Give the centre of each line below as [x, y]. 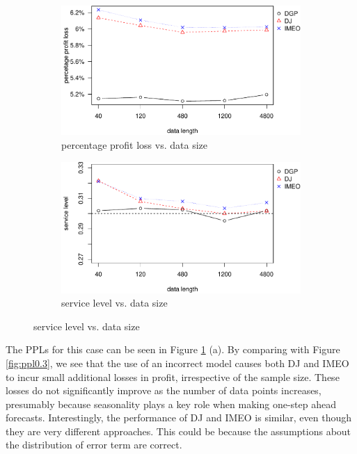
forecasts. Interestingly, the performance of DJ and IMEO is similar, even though [179, 417]
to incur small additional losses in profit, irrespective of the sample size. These [173, 376]
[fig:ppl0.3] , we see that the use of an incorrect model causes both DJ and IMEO [177, 363]
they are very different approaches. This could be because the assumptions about [178, 431]
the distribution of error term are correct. [94, 445]
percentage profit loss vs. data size [134, 145]
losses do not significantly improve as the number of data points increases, [164, 390]
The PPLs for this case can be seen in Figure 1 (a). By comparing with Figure [173, 349]
